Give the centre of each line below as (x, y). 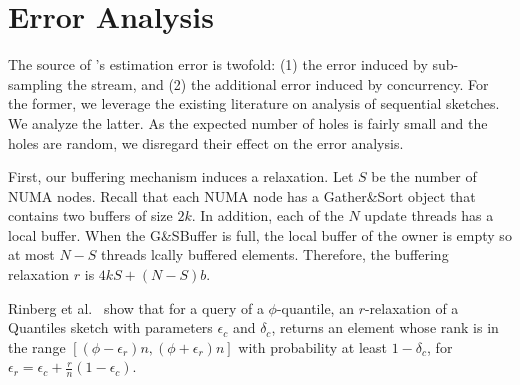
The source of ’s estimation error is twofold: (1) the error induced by (218, 64)
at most (31, 254)
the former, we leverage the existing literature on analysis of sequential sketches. (254, 103)
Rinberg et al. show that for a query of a (136, 307)
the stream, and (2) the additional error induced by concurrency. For (278, 83)
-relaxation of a (411, 307)
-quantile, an (315, 307)
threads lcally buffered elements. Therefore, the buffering (275, 254)
